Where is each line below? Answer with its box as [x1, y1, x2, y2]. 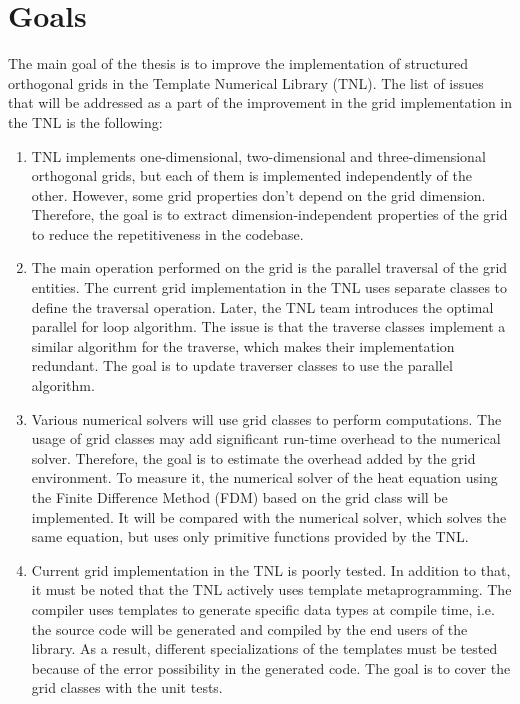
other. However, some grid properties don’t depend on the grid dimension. [31, 184, 486, 205]
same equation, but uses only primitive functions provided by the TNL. [31, 526, 469, 547]
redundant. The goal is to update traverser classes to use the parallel [31, 355, 453, 376]
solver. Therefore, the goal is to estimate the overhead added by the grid [31, 447, 476, 468]
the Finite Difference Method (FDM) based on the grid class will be [31, 487, 448, 507]
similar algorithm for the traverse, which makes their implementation [31, 335, 455, 356]
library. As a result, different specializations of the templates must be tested [31, 638, 498, 659]
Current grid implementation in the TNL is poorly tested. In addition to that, [31, 559, 511, 580]
